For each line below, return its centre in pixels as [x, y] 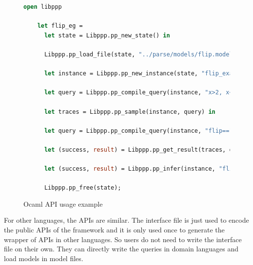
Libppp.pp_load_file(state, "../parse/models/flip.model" [140, 54]
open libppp [43, 7]
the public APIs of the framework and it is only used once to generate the [114, 230]
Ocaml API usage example [63, 203]
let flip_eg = [60, 26]
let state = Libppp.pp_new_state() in [107, 35]
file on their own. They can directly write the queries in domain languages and [121, 249]
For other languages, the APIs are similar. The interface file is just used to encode [126, 220]
